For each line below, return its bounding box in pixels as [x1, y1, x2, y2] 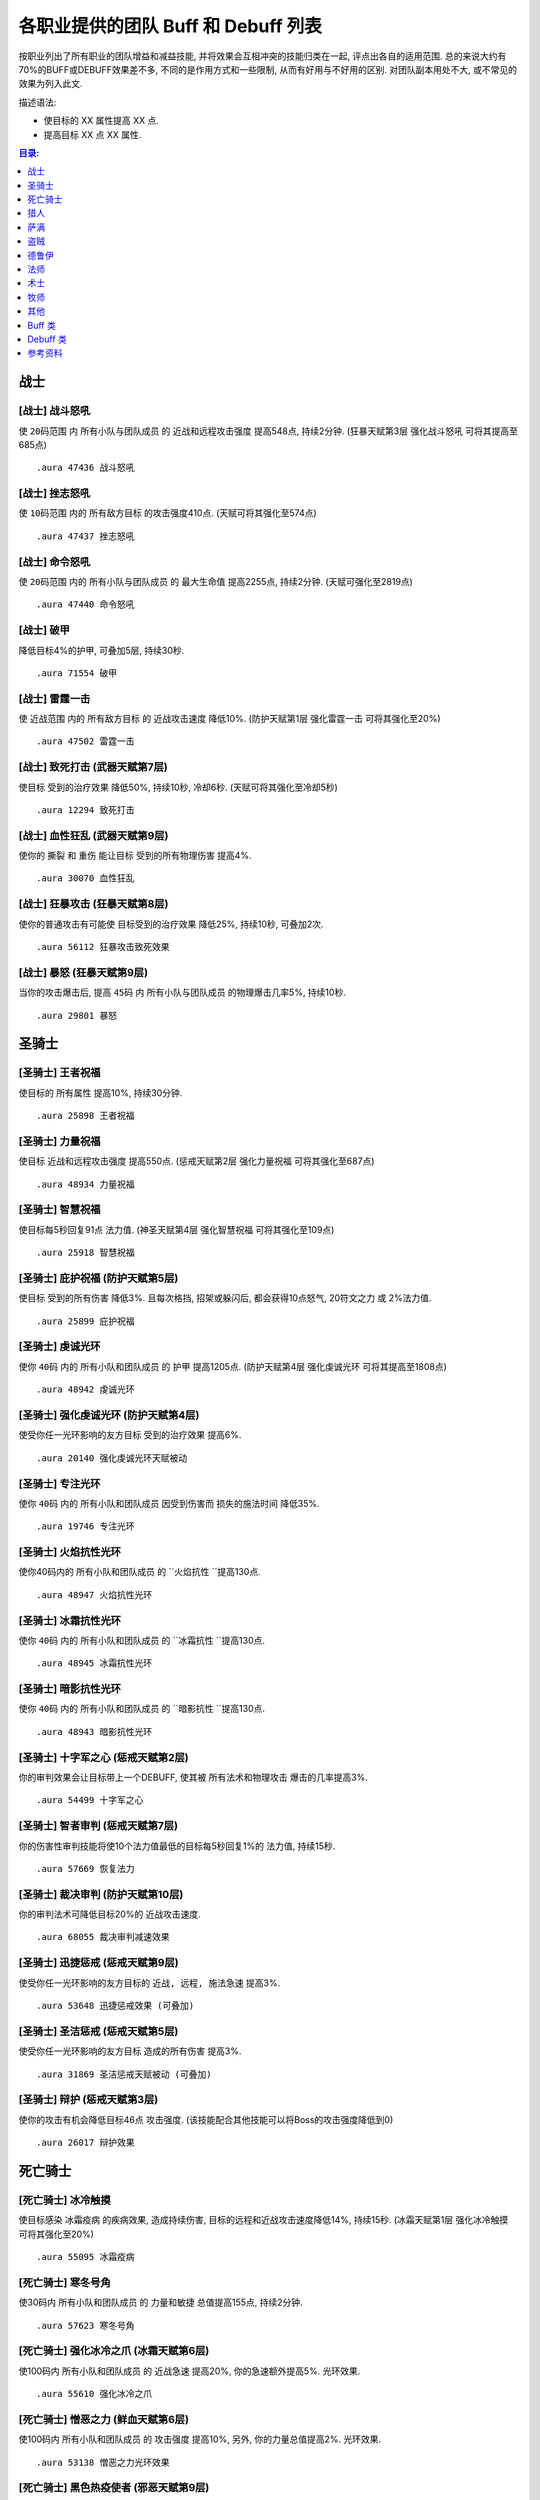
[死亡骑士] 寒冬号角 [18, 2275, 112, 2289]
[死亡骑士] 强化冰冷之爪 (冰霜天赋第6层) [18, 2344, 210, 2358]
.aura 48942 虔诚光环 [36, 1384, 135, 1395]
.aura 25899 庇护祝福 [36, 1315, 135, 1327]
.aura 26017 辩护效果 [36, 2137, 135, 2149]
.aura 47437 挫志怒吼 [36, 530, 135, 542]
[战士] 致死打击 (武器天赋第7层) [18, 760, 169, 774]
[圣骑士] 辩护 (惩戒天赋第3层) [18, 2093, 159, 2107]
